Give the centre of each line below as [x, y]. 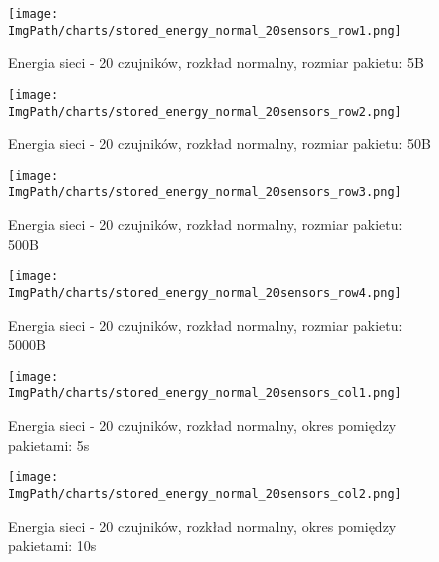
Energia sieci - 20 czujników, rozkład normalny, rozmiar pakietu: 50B [220, 143]
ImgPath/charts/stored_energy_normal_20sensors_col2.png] [205, 493]
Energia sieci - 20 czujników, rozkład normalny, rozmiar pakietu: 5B [216, 62]
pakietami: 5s [49, 444]
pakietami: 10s [52, 545]
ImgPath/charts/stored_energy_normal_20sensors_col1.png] [205, 393]
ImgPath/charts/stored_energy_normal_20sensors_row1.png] [205, 30]
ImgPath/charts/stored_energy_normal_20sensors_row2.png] [205, 111]
